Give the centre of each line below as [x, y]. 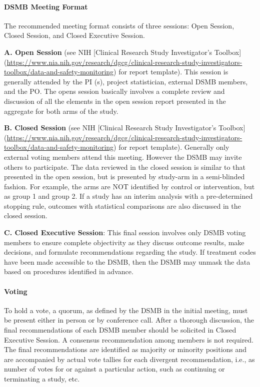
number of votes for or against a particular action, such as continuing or [114, 369]
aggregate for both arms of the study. [61, 111]
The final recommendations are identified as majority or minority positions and [125, 349]
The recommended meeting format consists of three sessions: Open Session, [119, 25]
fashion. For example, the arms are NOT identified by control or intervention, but [129, 186]
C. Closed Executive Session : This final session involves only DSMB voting [125, 232]
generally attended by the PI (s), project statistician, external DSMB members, [126, 81]
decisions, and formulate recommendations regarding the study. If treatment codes [130, 252]
